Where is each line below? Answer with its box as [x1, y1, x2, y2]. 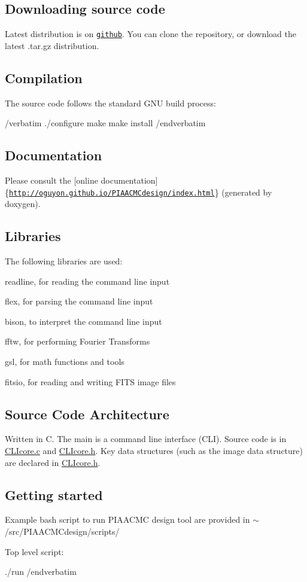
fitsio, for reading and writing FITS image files [5, 375, 176, 388]
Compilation [5, 68, 83, 87]
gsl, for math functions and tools [5, 355, 124, 368]
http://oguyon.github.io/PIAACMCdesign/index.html [9, 188, 215, 197]
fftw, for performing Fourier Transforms [5, 335, 150, 348]
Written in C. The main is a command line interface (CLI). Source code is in [5, 432, 287, 445]
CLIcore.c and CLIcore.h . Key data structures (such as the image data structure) [5, 444, 303, 457]
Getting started [5, 485, 103, 504]
